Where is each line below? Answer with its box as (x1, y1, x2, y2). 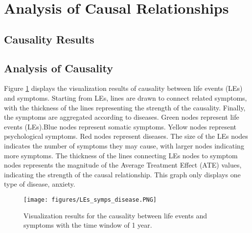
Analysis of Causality (4, 60, 113, 75)
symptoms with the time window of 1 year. (23, 220, 152, 230)
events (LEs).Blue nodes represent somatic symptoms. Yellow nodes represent (4, 121, 237, 131)
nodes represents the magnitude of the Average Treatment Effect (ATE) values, (4, 160, 242, 170)
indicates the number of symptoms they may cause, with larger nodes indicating (4, 140, 244, 150)
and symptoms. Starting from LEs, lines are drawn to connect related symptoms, (4, 92, 247, 103)
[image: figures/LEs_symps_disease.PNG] (23, 196, 157, 203)
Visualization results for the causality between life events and (23, 210, 207, 220)
